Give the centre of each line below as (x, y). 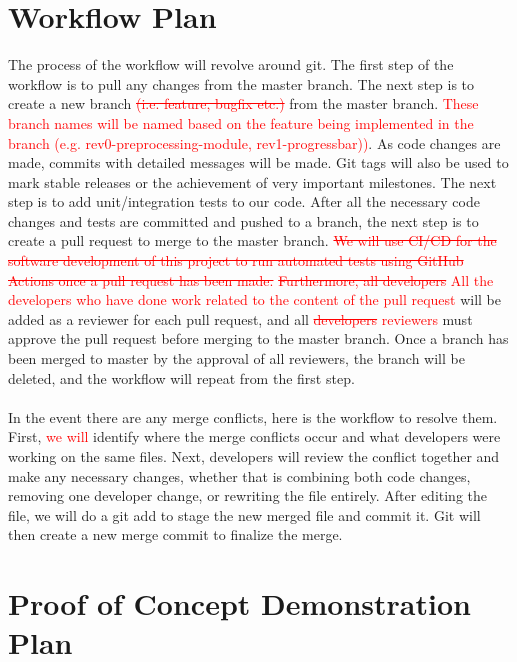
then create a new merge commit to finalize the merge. (175, 534)
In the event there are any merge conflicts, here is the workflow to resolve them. (253, 416)
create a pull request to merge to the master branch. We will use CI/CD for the (252, 240)
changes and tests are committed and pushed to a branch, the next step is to (243, 220)
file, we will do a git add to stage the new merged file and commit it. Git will (244, 514)
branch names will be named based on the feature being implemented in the (241, 122)
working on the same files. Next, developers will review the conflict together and (254, 456)
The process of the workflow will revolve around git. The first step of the (231, 64)
